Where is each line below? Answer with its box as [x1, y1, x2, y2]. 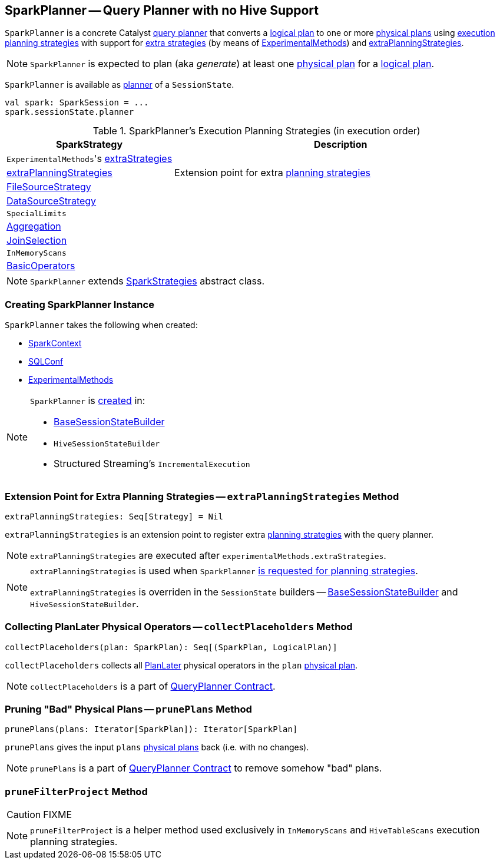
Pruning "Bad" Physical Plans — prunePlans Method [5, 703, 252, 716]
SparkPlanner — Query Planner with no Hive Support [5, 3, 319, 18]
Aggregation [6, 220, 61, 233]
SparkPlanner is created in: [30, 395, 145, 407]
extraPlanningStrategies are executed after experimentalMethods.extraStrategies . [30, 549, 386, 561]
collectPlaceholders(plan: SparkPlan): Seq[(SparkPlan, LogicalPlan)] [5, 642, 337, 652]
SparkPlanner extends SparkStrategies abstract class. [30, 275, 265, 287]
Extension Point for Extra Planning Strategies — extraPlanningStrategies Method [5, 490, 399, 502]
